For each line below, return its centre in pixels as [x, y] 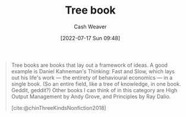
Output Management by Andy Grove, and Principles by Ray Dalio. [91, 96]
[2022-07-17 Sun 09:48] [90, 38]
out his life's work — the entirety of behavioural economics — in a [92, 77]
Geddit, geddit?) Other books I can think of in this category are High [94, 90]
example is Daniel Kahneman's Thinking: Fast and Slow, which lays [93, 71]
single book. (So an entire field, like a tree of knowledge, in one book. [96, 84]
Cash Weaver [90, 27]
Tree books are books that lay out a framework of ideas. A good [89, 65]
